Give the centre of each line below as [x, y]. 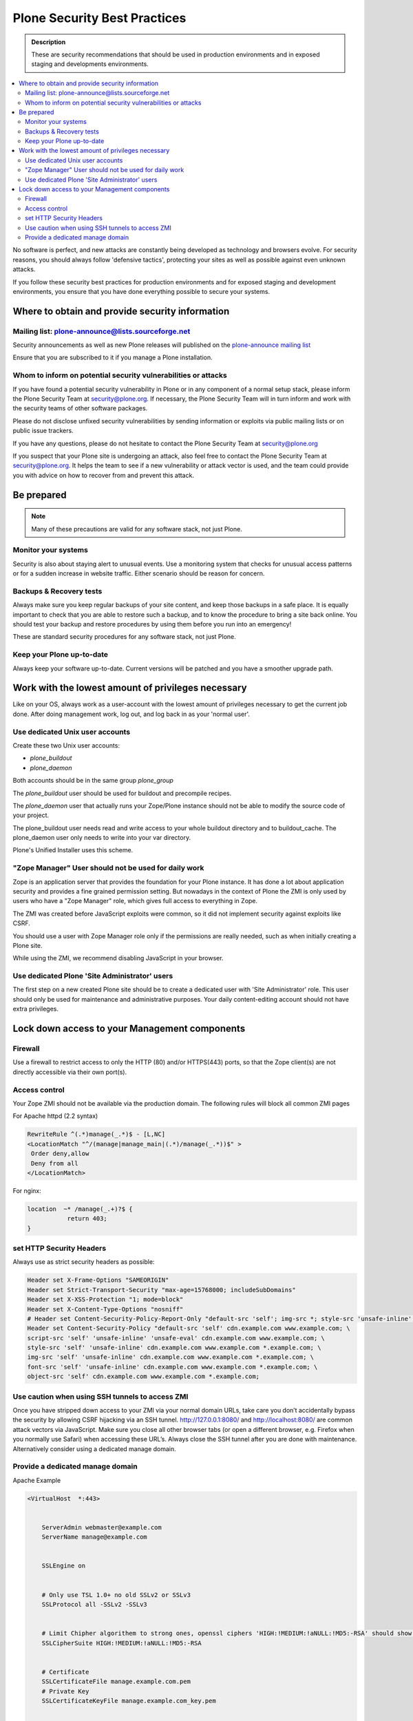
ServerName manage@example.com [94, 1537]
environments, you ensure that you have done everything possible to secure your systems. [141, 291]
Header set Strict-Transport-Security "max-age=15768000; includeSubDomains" [161, 1290]
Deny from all [55, 1163]
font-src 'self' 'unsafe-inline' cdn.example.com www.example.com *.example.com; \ [172, 1367]
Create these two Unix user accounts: [66, 745]
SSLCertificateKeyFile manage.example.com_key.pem [129, 1701]
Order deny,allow [60, 1154]
